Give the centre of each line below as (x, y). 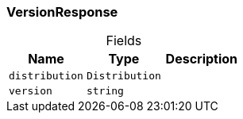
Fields (124, 41)
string (105, 91)
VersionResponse (62, 12)
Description (202, 59)
